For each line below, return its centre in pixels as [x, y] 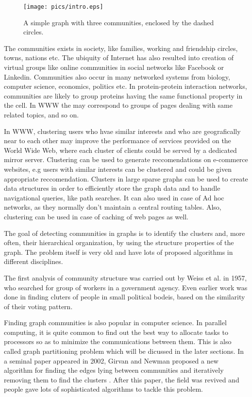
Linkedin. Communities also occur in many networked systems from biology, [117, 76]
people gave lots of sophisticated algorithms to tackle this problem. [103, 389]
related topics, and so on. [42, 115]
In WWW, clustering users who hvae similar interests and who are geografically [122, 131]
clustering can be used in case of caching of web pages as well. [96, 216]
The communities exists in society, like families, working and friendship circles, [121, 48]
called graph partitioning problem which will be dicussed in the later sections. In [124, 351]
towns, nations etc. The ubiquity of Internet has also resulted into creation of [119, 58]
